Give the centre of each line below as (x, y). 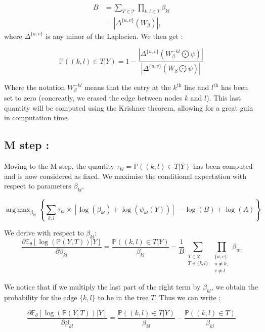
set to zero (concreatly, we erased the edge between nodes (93, 98)
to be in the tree (123, 297)
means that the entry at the (128, 87)
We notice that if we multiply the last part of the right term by (102, 287)
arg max (18, 209)
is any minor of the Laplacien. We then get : (114, 36)
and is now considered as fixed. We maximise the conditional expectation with (125, 176)
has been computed (223, 166)
